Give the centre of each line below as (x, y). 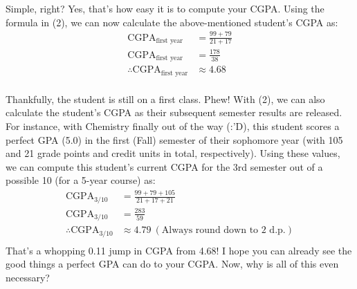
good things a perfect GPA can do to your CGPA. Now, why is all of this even (172, 264)
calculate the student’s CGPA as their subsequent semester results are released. (174, 112)
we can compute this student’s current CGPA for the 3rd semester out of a (164, 166)
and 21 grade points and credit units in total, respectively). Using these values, (173, 153)
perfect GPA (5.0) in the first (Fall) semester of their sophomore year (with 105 (174, 139)
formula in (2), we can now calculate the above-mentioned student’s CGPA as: (172, 22)
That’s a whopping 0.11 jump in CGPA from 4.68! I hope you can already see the (179, 250)
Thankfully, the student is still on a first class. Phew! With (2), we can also (165, 99)
